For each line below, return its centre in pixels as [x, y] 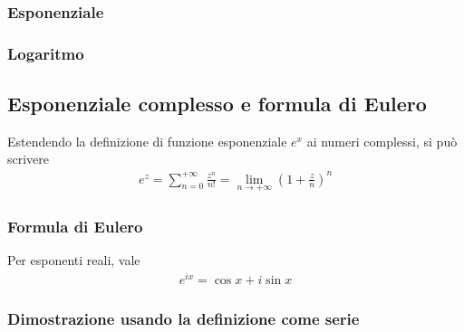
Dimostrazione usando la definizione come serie [184, 318]
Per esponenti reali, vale [74, 260]
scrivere [29, 159]
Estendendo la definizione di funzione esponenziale [147, 141]
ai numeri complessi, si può [382, 141]
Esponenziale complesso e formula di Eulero [217, 104]
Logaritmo [46, 53]
